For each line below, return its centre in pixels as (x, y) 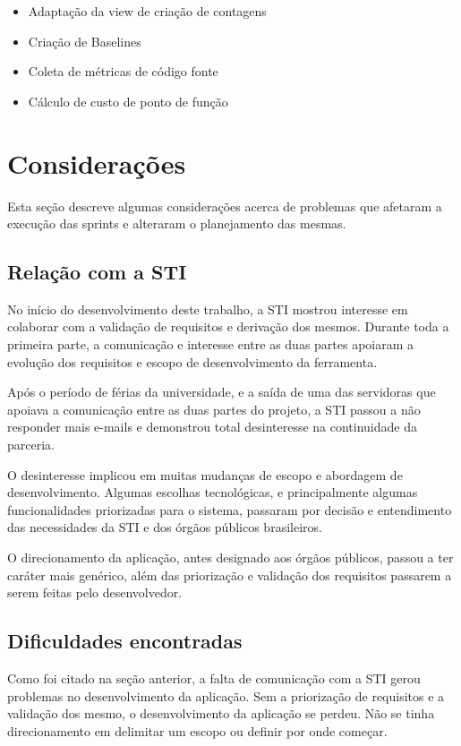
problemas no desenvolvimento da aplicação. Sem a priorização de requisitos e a (226, 695)
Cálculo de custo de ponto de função (128, 101)
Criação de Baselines (85, 41)
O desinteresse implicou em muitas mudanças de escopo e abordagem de (205, 474)
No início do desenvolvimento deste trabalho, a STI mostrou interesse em (208, 309)
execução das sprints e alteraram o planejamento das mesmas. (177, 223)
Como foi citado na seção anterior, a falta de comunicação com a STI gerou (214, 678)
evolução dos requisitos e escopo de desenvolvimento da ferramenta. (192, 361)
